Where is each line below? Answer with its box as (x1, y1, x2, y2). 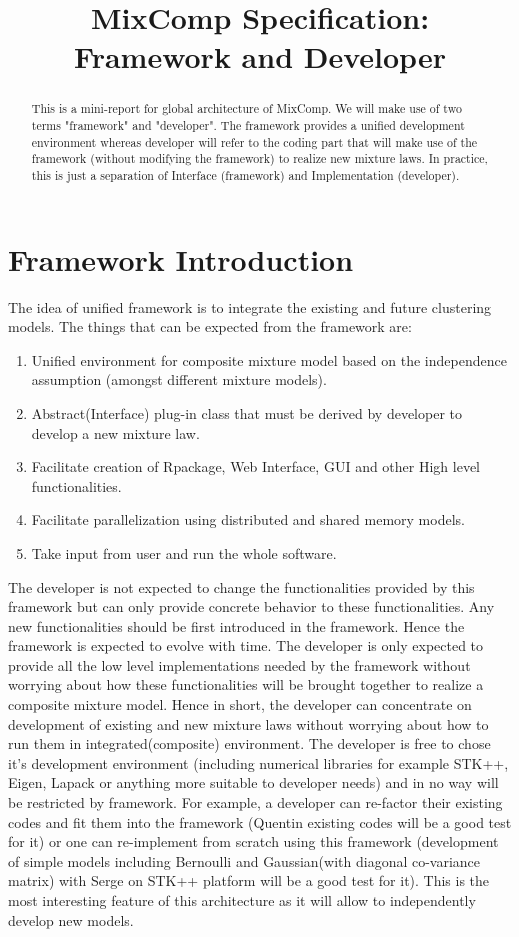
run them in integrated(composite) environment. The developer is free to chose (8, 733, 491, 754)
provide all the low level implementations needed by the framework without (8, 654, 471, 675)
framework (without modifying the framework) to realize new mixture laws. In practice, (31, 150, 488, 167)
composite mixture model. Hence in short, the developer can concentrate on (8, 694, 472, 715)
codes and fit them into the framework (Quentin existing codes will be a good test (8, 811, 512, 832)
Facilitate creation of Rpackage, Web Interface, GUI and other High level (31, 456, 481, 477)
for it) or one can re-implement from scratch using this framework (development (8, 831, 499, 852)
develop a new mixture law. (31, 422, 200, 443)
